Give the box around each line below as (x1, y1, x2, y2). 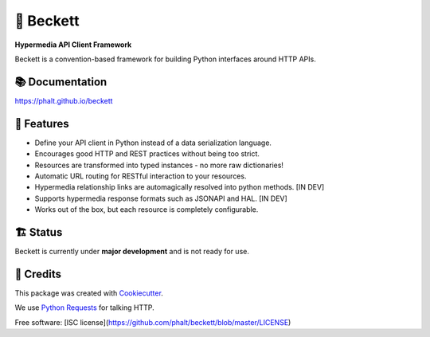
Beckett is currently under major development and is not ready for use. (14, 247, 250, 256)
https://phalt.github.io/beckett (14, 96, 113, 105)
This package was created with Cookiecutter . (14, 288, 163, 298)
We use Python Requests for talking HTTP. (14, 303, 154, 312)
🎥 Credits (14, 267, 62, 280)
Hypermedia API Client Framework (14, 40, 132, 49)
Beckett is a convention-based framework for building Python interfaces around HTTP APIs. (14, 54, 316, 64)
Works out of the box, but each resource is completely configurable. (34, 205, 259, 214)
